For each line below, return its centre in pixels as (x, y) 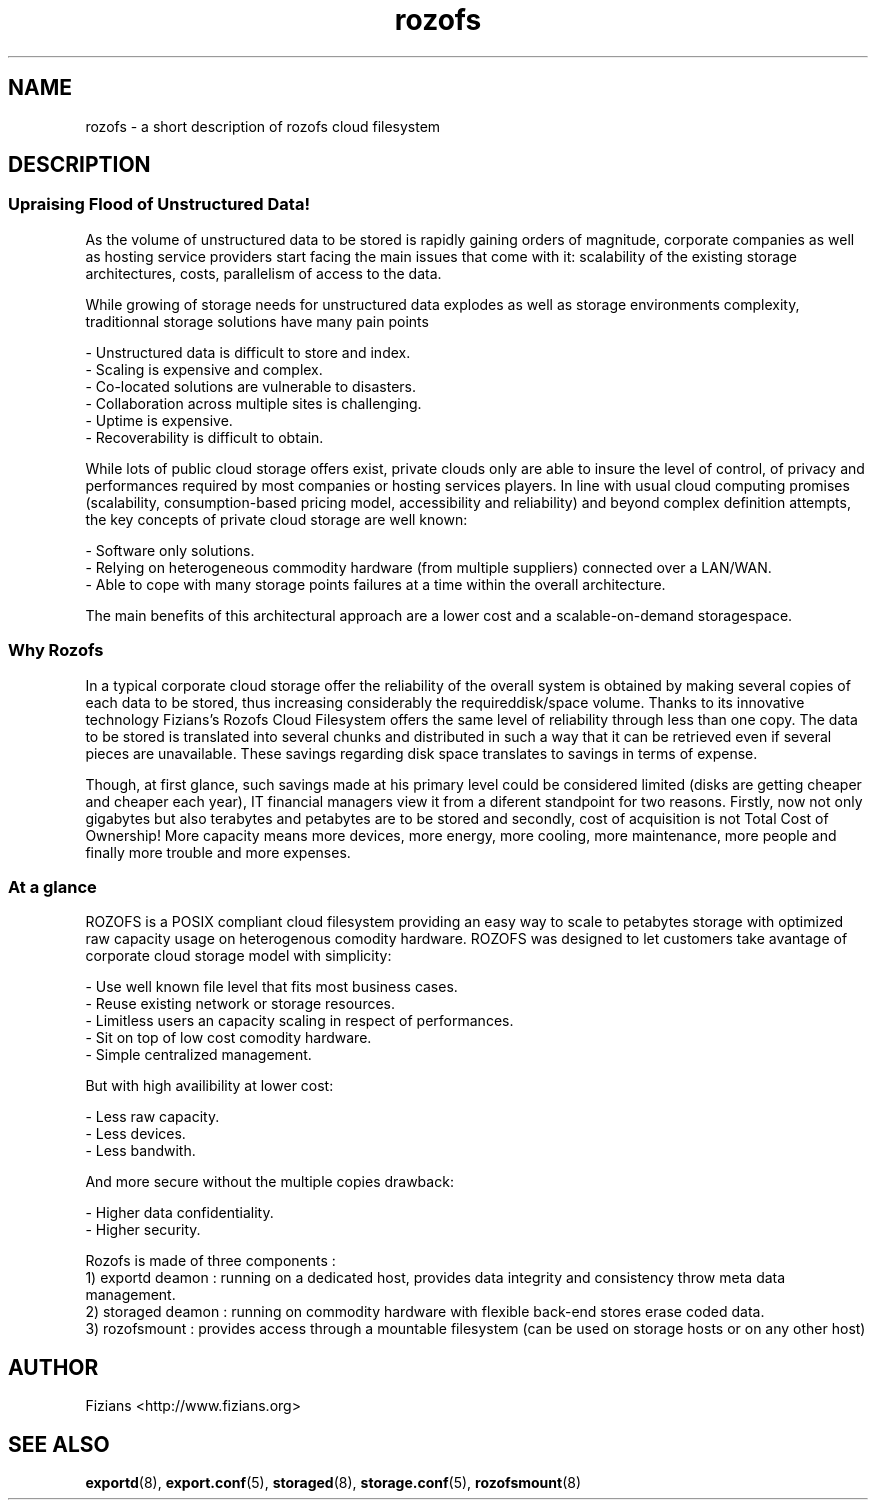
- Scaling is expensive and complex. (204, 369)
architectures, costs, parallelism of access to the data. (263, 273)
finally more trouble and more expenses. (218, 852)
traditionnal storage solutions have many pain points (257, 321)
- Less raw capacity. (152, 1117)
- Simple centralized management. (198, 1055)
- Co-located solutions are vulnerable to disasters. (250, 386)
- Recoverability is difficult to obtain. (204, 437)
